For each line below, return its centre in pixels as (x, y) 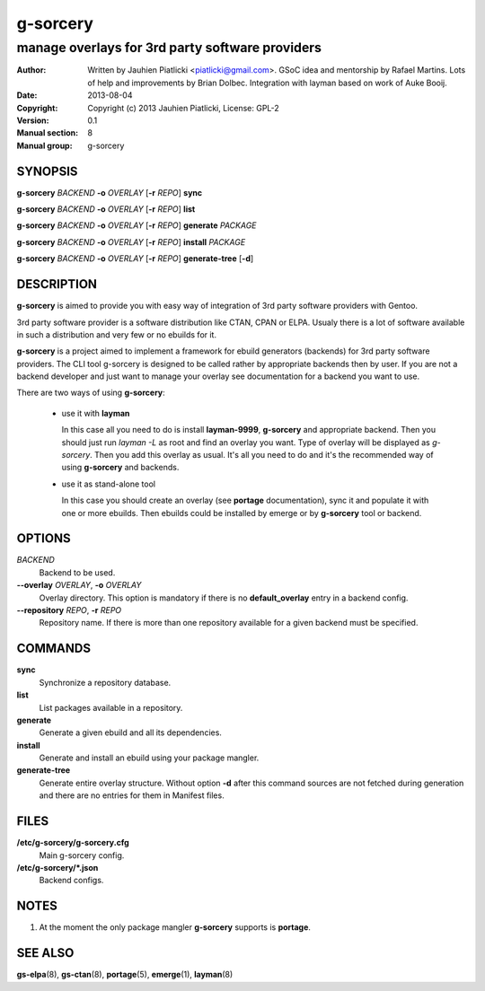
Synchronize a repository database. (105, 682)
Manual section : (48, 133)
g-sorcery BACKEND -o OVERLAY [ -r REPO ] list (106, 209)
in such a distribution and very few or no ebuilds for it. (117, 334)
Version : (33, 120)
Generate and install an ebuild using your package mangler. (149, 758)
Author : (31, 70)
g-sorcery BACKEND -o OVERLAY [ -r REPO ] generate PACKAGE (137, 225)
